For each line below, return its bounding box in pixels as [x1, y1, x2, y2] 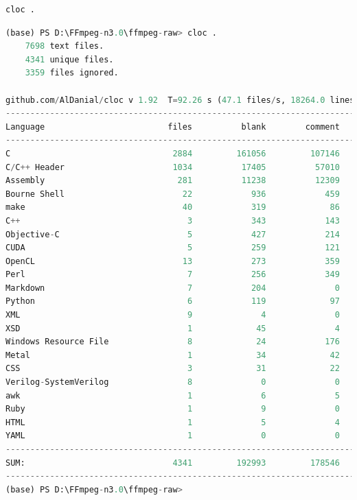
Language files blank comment [5, 121, 340, 132]
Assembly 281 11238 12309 [5, 176, 340, 186]
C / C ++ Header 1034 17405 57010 [5, 162, 340, 172]
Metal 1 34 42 [5, 350, 340, 360]
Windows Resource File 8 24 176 [5, 337, 340, 347]
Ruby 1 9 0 [5, 404, 340, 414]
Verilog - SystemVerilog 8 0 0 [5, 377, 340, 388]
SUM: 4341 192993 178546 [5, 457, 340, 468]
